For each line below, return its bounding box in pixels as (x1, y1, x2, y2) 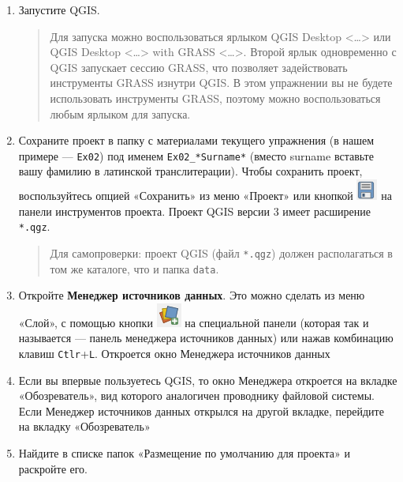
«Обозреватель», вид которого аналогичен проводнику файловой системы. (18, 387, 375, 404)
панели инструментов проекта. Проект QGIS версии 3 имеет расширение (18, 202, 371, 219)
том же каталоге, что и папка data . (50, 260, 219, 277)
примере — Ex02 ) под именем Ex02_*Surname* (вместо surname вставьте (18, 147, 374, 164)
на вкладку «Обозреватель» (18, 418, 151, 435)
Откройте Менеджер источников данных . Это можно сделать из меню (18, 287, 365, 303)
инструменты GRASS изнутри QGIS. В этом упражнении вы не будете (50, 74, 393, 91)
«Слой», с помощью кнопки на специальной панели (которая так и (18, 314, 369, 330)
